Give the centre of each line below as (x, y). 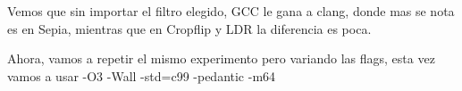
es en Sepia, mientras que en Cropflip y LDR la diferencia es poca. (189, 28)
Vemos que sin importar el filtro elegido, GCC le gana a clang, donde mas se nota (231, 11)
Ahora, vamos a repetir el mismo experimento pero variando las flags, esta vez (221, 58)
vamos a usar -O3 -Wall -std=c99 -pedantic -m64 (142, 75)
